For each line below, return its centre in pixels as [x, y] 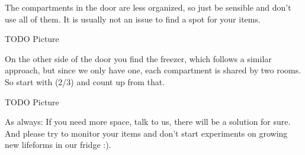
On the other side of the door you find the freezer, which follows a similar [138, 58]
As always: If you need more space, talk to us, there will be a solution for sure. [148, 122]
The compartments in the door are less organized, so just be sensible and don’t [148, 7]
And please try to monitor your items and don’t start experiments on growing [146, 133]
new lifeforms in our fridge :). [58, 145]
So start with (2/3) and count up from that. [85, 81]
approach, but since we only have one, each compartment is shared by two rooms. [153, 70]
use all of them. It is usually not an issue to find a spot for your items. [133, 19]
